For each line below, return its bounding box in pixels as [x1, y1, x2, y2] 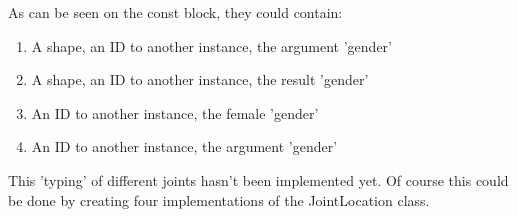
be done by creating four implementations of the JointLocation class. [8, 189, 430, 210]
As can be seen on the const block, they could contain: [8, 2, 343, 22]
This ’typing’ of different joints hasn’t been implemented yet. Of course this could [8, 169, 509, 190]
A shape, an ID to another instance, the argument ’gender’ [31, 35, 392, 56]
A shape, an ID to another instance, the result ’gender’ [31, 69, 369, 90]
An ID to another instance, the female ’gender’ [31, 102, 319, 123]
